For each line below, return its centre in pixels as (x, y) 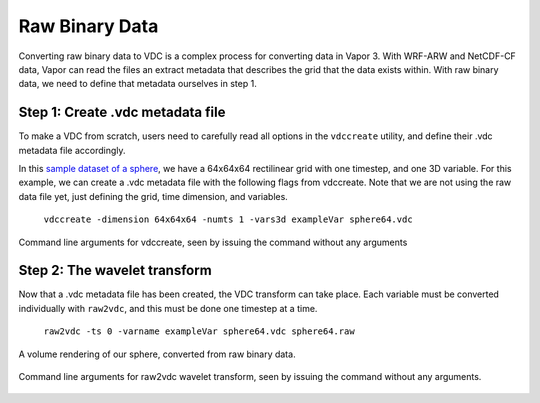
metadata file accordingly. (72, 150)
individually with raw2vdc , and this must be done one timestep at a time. (168, 308)
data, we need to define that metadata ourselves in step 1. (137, 84)
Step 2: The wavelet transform (115, 270)
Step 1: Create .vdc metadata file (122, 112)
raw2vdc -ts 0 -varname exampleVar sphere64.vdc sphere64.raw (199, 331)
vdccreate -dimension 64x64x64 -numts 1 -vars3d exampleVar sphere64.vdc (228, 219)
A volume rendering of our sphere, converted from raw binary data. (157, 354)
